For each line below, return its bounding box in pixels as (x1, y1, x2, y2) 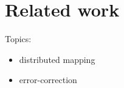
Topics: (5, 32, 32, 45)
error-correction (19, 73, 77, 86)
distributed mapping (19, 53, 95, 65)
